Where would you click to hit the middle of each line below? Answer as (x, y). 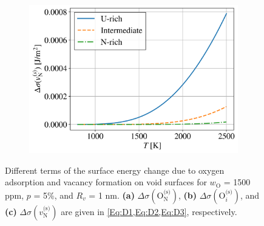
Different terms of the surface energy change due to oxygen (115, 170)
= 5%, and (53, 195)
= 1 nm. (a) (112, 195)
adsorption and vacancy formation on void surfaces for (106, 182)
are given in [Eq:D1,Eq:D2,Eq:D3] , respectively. (149, 211)
